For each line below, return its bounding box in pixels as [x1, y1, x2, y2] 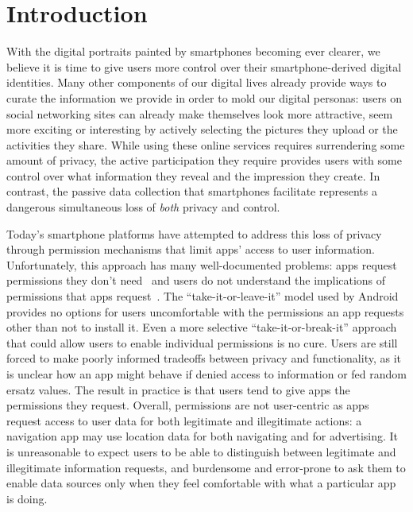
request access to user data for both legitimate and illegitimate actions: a [6, 412, 362, 429]
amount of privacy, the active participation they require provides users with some [6, 152, 402, 169]
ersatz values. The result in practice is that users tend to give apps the [6, 381, 350, 398]
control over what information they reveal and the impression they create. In [6, 167, 380, 184]
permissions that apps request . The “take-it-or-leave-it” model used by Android [6, 288, 399, 304]
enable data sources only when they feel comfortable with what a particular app [6, 475, 396, 491]
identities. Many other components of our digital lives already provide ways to [6, 74, 387, 91]
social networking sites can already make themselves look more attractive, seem [6, 105, 393, 122]
